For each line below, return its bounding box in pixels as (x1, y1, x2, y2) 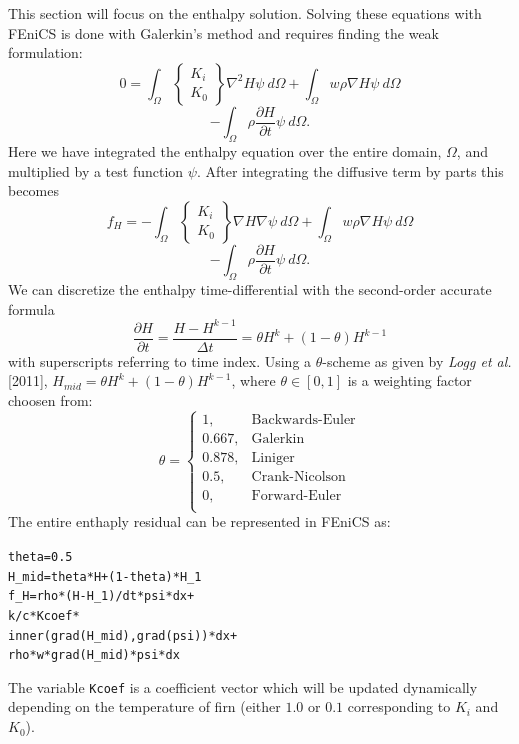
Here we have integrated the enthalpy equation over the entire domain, (8, 141, 442, 162)
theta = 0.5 (8, 549, 73, 564)
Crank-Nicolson (251, 469, 346, 484)
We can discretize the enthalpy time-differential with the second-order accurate (8, 279, 492, 300)
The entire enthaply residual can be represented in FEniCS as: (8, 511, 391, 532)
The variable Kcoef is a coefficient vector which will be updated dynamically (8, 676, 478, 697)
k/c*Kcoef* (8, 608, 80, 623)
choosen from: (8, 390, 93, 411)
